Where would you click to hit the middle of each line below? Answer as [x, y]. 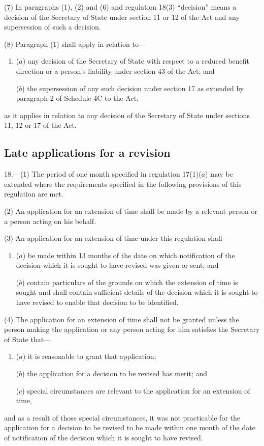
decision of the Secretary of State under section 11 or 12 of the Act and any [122, 17]
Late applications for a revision [87, 152]
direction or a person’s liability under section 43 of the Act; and [115, 71]
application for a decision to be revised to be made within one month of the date [130, 427]
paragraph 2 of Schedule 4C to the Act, [77, 98]
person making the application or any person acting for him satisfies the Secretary [132, 329]
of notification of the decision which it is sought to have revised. [104, 438]
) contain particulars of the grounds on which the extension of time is [130, 282]
